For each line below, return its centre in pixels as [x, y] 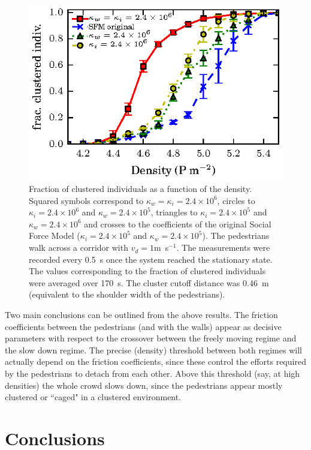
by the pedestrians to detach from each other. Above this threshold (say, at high [153, 373]
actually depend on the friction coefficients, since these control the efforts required [155, 361]
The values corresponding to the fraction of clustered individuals [147, 271]
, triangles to [174, 212]
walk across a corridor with [78, 247]
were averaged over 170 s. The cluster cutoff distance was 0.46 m [149, 282]
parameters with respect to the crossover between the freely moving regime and [151, 338]
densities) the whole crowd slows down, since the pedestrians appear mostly [144, 385]
